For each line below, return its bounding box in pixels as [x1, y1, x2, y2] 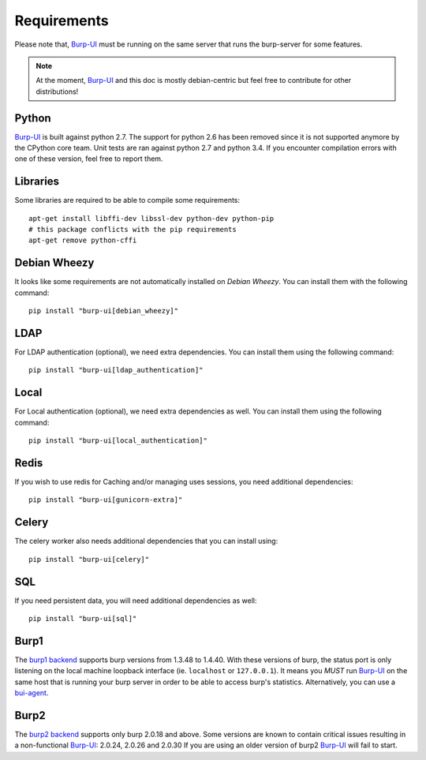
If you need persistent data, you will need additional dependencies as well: [14, 596, 257, 605]
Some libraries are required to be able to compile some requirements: [14, 196, 241, 205]
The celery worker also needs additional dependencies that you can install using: [14, 537, 278, 546]
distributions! [35, 87, 79, 96]
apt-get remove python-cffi [28, 236, 137, 245]
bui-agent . [14, 688, 49, 698]
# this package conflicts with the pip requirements [28, 225, 237, 234]
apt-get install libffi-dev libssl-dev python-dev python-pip [28, 214, 275, 223]
